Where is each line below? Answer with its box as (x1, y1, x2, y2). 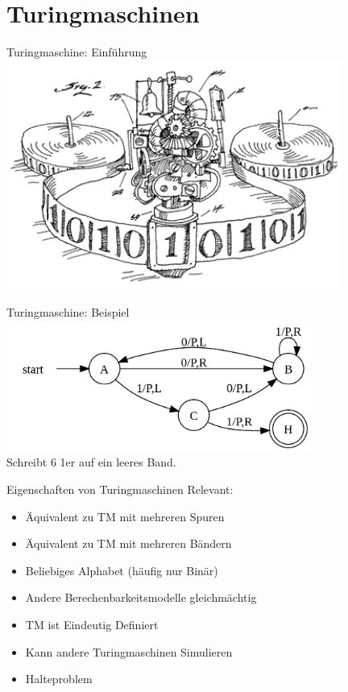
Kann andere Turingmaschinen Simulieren (25, 643, 233, 660)
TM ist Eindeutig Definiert (25, 615, 159, 632)
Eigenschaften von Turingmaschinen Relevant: (6, 480, 234, 497)
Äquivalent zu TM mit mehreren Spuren (25, 508, 225, 524)
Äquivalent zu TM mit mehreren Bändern (25, 535, 232, 552)
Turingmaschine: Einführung (6, 44, 147, 60)
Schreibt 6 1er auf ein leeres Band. (6, 454, 176, 470)
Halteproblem (25, 670, 93, 687)
